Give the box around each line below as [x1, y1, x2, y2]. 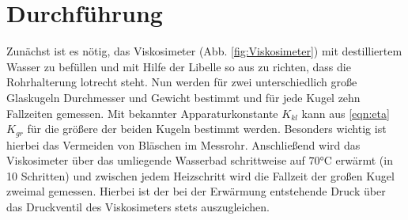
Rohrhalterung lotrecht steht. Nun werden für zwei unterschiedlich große [6, 74, 357, 90]
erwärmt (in [335, 152, 393, 169]
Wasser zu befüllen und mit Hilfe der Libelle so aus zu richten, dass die [6, 58, 351, 74]
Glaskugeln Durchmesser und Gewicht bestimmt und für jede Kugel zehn [6, 89, 361, 105]
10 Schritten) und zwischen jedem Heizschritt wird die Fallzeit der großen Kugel [6, 167, 395, 184]
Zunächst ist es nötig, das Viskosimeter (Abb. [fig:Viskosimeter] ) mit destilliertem [6, 43, 402, 59]
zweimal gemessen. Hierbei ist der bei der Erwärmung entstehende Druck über [6, 183, 386, 199]
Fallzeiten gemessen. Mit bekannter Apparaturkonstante [6, 104, 278, 121]
